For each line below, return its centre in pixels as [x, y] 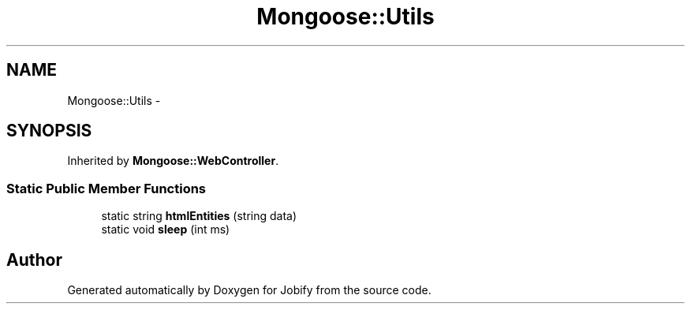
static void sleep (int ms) [166, 230]
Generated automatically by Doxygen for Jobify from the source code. [249, 290]
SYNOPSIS [49, 131]
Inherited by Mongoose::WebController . [173, 161]
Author [34, 260]
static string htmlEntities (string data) [199, 216]
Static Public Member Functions [106, 188]
